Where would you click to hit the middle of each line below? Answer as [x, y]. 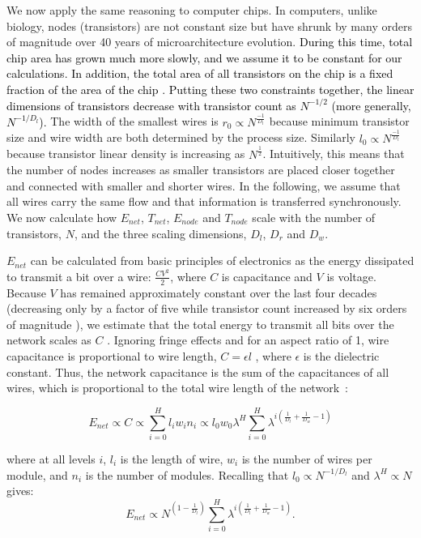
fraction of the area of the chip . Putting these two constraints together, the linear [210, 89]
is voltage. [351, 276]
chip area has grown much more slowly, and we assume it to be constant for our [204, 57]
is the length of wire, [172, 458]
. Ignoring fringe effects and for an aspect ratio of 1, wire [248, 340]
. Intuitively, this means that [334, 154]
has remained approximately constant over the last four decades [219, 292]
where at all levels [51, 458]
